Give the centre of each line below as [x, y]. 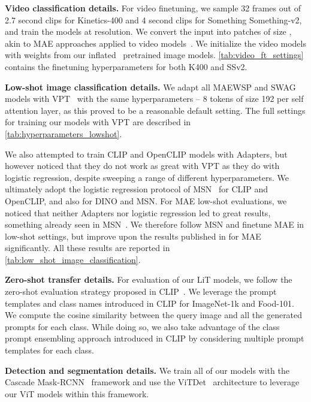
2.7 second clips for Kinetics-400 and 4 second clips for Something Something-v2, [153, 19]
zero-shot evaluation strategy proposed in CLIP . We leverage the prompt [141, 291]
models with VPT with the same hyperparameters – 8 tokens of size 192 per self [154, 99]
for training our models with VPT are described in [98, 122]
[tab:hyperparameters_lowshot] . [64, 133]
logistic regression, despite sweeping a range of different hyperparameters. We [147, 177]
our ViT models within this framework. [77, 393]
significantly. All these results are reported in [87, 248]
